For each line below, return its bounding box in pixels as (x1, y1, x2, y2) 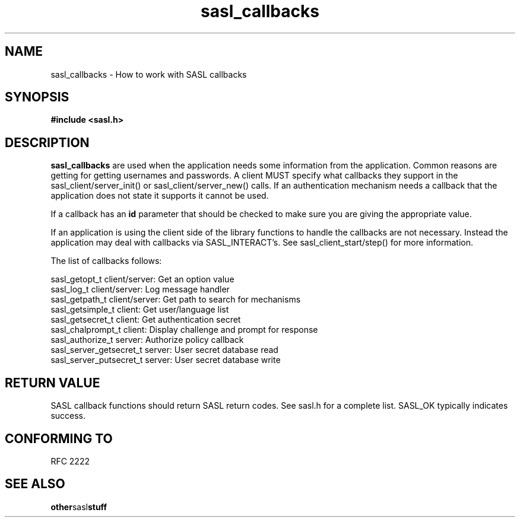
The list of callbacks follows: (50, 256, 162, 266)
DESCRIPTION (5, 135, 90, 150)
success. (50, 410, 86, 421)
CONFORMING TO (5, 431, 113, 446)
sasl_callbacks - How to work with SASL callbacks (50, 69, 247, 79)
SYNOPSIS (5, 90, 69, 105)
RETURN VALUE (5, 375, 100, 390)
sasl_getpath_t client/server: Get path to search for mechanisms (50, 294, 301, 305)
